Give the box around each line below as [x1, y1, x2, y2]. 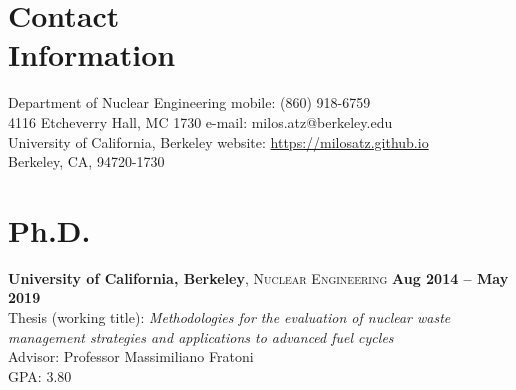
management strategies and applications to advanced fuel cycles [8, 326, 394, 347]
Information [8, 34, 176, 75]
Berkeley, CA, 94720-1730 [8, 151, 165, 172]
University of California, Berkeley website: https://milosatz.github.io [8, 131, 429, 152]
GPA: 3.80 [8, 365, 72, 386]
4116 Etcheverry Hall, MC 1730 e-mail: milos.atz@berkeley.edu [8, 111, 393, 132]
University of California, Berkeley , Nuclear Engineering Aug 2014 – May [8, 267, 509, 288]
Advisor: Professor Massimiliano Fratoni [8, 346, 254, 367]
